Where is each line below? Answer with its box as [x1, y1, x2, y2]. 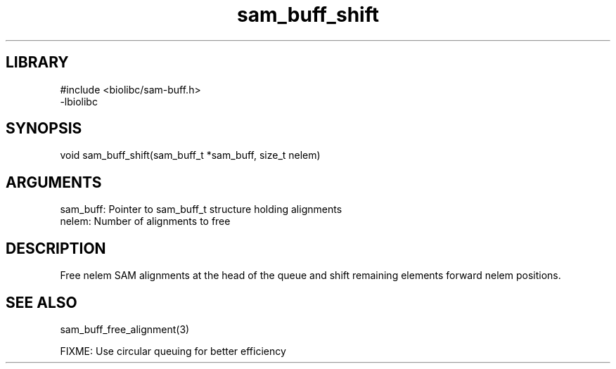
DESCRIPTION [6, 239, 106, 257]
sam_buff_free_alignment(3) [60, 323, 190, 335]
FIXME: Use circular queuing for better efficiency [60, 344, 286, 357]
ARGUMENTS [6, 173, 102, 191]
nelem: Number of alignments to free [60, 215, 231, 228]
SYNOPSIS [6, 119, 82, 138]
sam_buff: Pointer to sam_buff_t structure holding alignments [60, 203, 342, 216]
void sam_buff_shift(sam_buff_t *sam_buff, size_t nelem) [60, 149, 321, 162]
